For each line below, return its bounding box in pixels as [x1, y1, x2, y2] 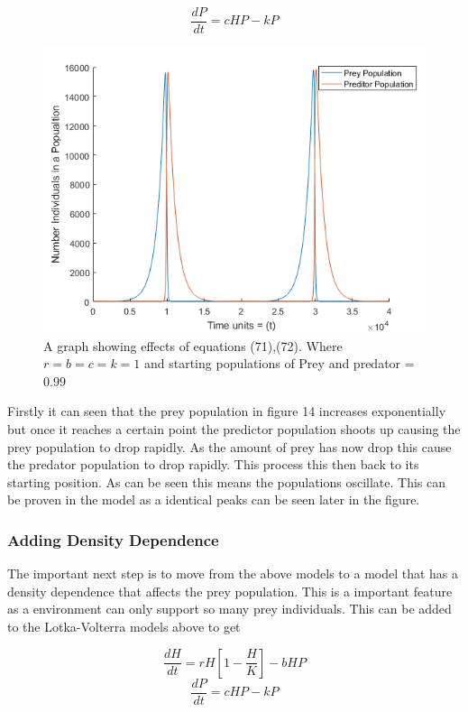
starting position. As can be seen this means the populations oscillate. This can [7, 472, 446, 491]
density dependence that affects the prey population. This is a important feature [7, 581, 453, 600]
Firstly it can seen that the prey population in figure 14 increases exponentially [7, 402, 446, 421]
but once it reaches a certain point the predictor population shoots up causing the [7, 420, 461, 439]
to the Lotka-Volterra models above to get [7, 617, 241, 635]
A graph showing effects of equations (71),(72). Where [43, 336, 343, 355]
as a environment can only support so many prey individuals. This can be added [7, 599, 452, 618]
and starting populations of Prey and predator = [143, 354, 415, 373]
